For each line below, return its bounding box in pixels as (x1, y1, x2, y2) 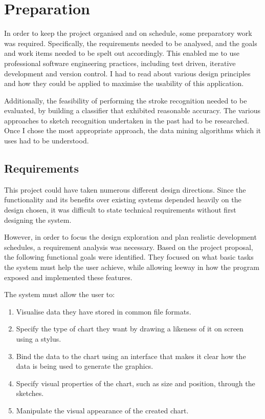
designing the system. (4, 214, 72, 225)
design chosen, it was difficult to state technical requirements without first (4, 204, 236, 215)
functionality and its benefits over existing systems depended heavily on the (4, 194, 241, 205)
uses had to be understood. (4, 135, 89, 146)
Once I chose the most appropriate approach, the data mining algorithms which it (4, 125, 261, 136)
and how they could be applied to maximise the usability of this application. (4, 78, 244, 89)
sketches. (16, 388, 44, 399)
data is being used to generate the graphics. (16, 361, 153, 371)
